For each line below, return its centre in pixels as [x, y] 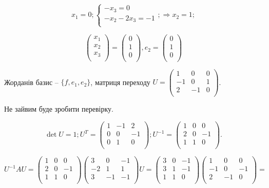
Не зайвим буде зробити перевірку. [59, 108]
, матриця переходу [120, 82]
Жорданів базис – [31, 82]
